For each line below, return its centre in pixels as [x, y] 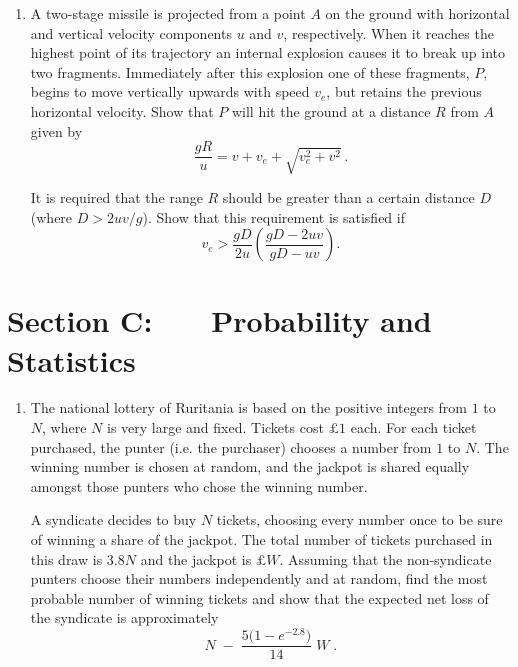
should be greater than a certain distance [348, 196]
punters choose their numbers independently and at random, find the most [259, 578]
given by [56, 130]
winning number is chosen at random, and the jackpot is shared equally [250, 466]
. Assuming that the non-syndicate [385, 558]
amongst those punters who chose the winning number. [199, 485]
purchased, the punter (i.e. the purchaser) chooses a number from [231, 446]
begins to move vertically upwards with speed [170, 91]
